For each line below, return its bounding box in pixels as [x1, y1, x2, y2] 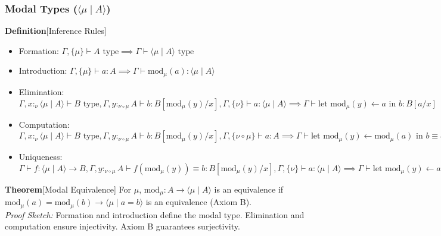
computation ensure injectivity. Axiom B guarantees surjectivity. [5, 220, 240, 232]
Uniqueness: [18, 150, 63, 163]
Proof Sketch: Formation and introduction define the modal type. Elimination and [5, 208, 305, 221]
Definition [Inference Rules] [5, 24, 107, 37]
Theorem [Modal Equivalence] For [5, 182, 132, 195]
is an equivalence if [214, 182, 284, 195]
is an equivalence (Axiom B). [145, 196, 252, 208]
